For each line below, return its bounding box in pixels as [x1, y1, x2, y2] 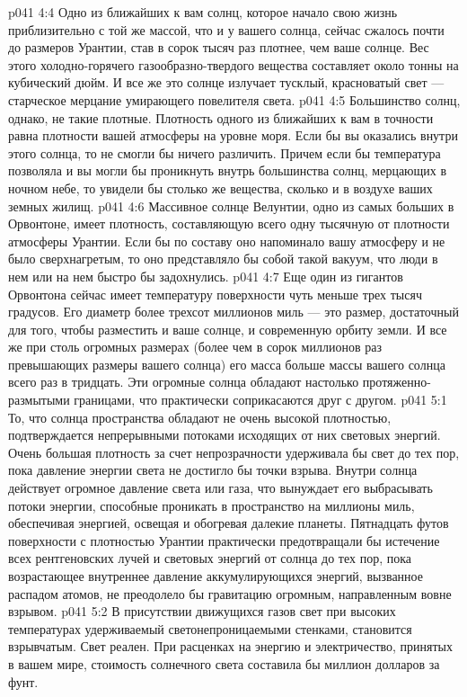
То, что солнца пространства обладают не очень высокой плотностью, [8, 407, 392, 426]
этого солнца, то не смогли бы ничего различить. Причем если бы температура [8, 143, 441, 162]
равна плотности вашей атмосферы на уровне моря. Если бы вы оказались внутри [8, 126, 458, 145]
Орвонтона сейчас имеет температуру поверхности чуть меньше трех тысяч [8, 284, 422, 303]
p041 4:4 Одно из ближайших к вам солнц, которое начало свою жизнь [8, 3, 398, 21]
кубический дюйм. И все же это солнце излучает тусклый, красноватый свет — [8, 73, 445, 92]
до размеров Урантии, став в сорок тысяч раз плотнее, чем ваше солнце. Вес [8, 38, 429, 57]
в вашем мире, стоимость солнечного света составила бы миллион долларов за [8, 654, 440, 673]
